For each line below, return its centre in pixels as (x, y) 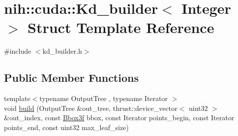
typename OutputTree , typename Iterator (104, 98)
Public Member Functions (71, 78)
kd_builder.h (62, 51)
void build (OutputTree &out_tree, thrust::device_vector (91, 108)
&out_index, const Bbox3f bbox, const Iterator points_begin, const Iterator (119, 118)
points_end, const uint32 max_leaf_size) (66, 127)
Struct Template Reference (121, 27)
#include (18, 51)
